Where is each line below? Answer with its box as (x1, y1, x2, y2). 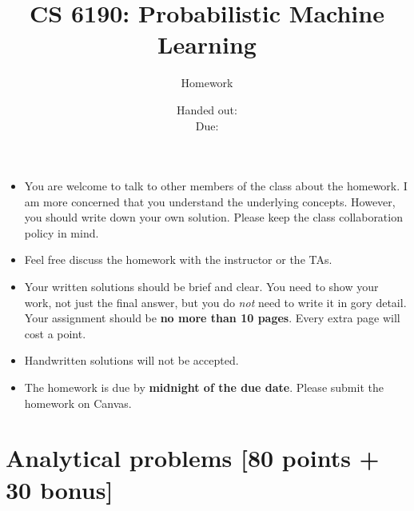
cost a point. (24, 325, 86, 341)
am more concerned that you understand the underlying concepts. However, (24, 193, 396, 210)
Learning (157, 28, 257, 61)
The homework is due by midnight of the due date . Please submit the (24, 379, 384, 396)
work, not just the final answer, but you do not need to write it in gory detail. (24, 293, 407, 310)
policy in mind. (24, 224, 99, 241)
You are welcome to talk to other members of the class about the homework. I (24, 178, 408, 194)
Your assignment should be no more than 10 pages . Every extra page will (24, 309, 400, 326)
